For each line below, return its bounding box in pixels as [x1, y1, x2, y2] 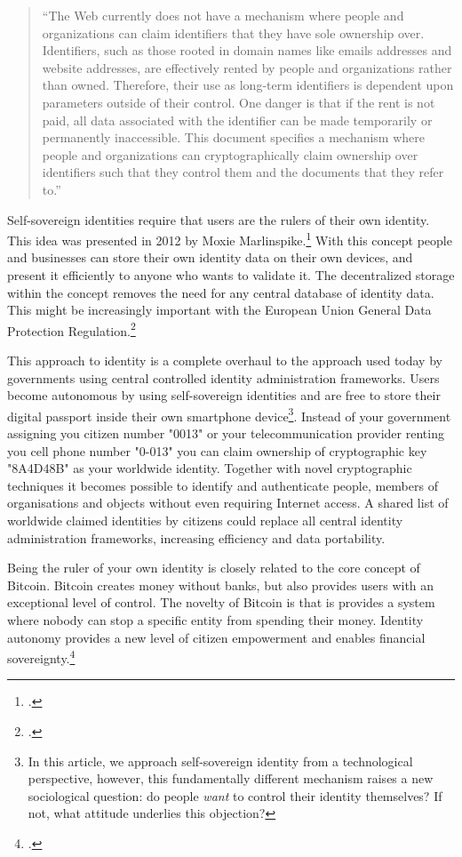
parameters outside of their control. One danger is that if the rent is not [42, 92, 435, 111]
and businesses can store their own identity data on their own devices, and [7, 248, 413, 267]
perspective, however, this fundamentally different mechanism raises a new [28, 769, 434, 788]
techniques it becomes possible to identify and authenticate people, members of [7, 476, 438, 494]
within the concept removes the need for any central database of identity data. [7, 283, 434, 301]
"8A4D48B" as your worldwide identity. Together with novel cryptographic [7, 459, 412, 477]
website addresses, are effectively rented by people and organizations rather [42, 58, 452, 76]
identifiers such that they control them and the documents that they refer [42, 163, 444, 181]
